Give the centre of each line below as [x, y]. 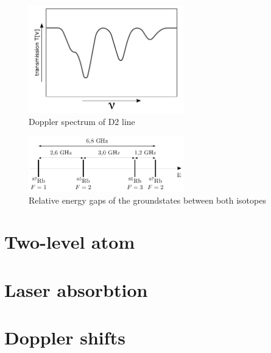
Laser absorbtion [76, 289]
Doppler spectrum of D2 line [82, 121]
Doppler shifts [65, 337]
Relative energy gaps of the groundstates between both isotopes [147, 200]
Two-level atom [70, 242]
